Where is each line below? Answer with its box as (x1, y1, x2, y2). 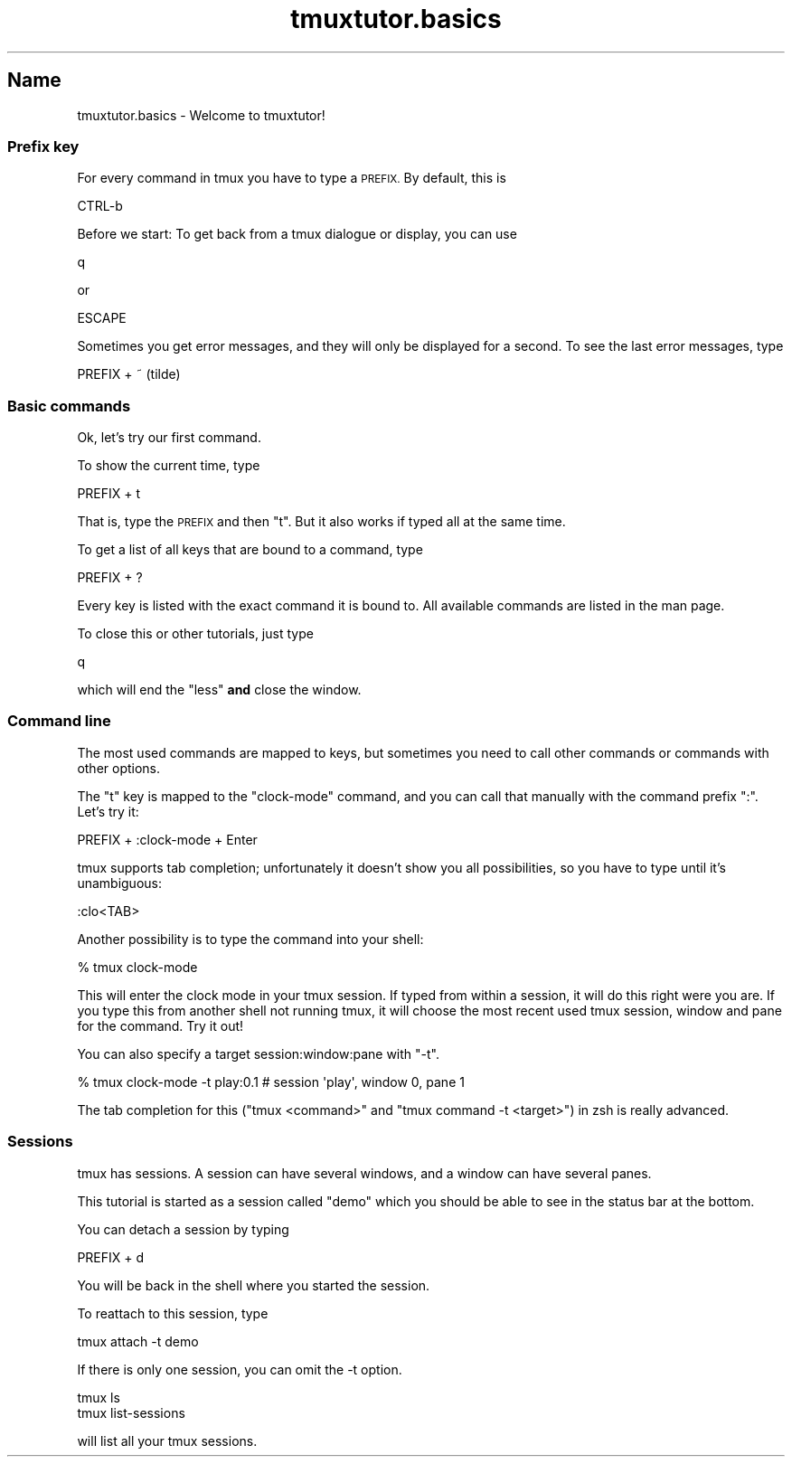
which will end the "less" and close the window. (77, 682, 362, 698)
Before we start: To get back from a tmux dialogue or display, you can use (77, 226, 517, 242)
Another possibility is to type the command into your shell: (77, 930, 424, 947)
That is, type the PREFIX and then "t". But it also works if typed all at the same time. (77, 514, 566, 530)
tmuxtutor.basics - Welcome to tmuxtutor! (77, 107, 325, 123)
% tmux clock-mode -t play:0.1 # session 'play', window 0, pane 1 (77, 1073, 465, 1090)
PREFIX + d (77, 1249, 145, 1265)
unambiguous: (77, 874, 162, 891)
